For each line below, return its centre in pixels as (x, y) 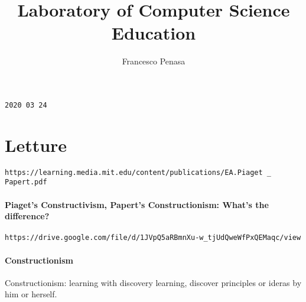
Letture (36, 144)
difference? (27, 216)
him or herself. (31, 294)
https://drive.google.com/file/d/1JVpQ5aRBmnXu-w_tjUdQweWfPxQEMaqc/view (153, 238)
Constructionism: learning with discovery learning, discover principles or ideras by (153, 282)
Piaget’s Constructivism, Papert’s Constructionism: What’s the (137, 204)
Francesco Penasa (154, 61)
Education (154, 33)
